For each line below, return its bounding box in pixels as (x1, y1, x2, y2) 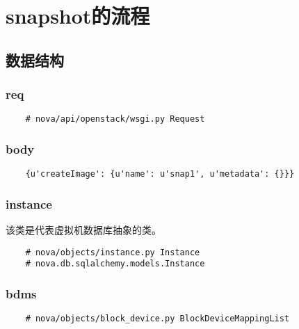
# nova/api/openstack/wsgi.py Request (25, 114, 205, 125)
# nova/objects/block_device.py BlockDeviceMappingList (25, 314, 290, 324)
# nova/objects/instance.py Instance (25, 247, 200, 257)
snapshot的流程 (6, 1, 150, 30)
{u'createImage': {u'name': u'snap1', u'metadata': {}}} (25, 169, 295, 179)
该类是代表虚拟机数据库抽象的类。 (6, 223, 161, 237)
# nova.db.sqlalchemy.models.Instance (25, 259, 205, 269)
